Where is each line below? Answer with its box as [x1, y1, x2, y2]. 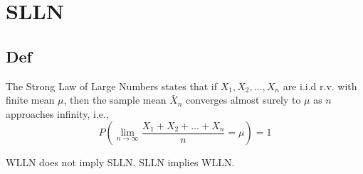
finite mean [6, 92, 55, 107]
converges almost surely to [186, 92, 301, 107]
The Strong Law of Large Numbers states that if [6, 78, 218, 93]
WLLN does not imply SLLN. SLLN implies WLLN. [6, 155, 235, 170]
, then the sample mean [63, 92, 167, 107]
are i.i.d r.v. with [283, 78, 357, 93]
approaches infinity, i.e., [6, 106, 109, 121]
